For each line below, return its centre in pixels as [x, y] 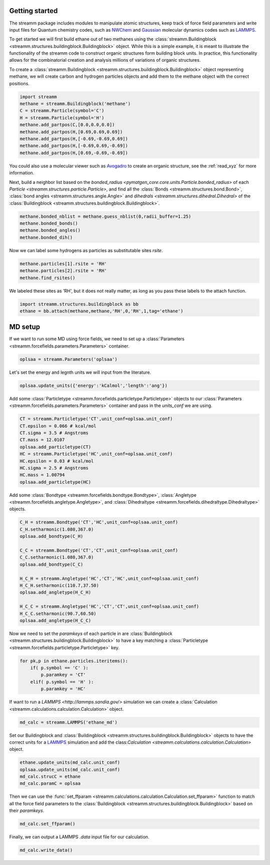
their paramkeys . [27, 811]
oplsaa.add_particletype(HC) [55, 482]
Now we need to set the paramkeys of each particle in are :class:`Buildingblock [91, 633]
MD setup [24, 327]
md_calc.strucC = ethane [50, 777]
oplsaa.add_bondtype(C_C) [51, 564]
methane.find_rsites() [47, 278]
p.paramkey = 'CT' [63, 675]
